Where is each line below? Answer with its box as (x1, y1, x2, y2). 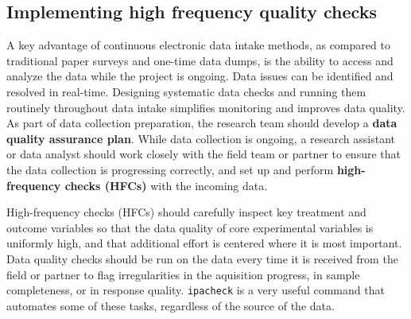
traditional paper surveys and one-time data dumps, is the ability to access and (6, 52, 394, 68)
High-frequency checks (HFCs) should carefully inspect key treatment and (6, 204, 366, 220)
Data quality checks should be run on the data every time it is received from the (6, 250, 398, 266)
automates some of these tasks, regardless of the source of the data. (6, 297, 335, 313)
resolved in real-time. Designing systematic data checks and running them (6, 83, 366, 99)
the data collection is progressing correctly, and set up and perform (6, 161, 334, 177)
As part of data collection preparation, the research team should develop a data (6, 115, 397, 131)
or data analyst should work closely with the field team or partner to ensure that (6, 146, 401, 162)
